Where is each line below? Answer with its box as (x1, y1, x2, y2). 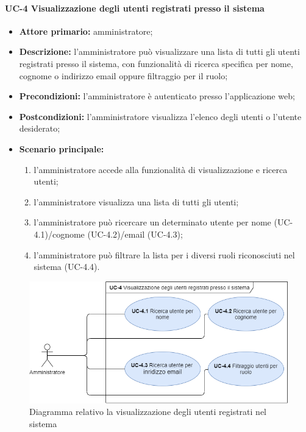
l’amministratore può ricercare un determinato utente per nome (34, 216, 271, 228)
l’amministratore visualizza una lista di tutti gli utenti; (34, 195, 239, 208)
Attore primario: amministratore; (19, 24, 153, 37)
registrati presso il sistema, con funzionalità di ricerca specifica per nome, (19, 57, 293, 69)
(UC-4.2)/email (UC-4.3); (87, 227, 183, 240)
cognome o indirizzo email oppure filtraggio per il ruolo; (19, 69, 228, 82)
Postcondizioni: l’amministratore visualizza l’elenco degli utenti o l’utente (19, 110, 302, 122)
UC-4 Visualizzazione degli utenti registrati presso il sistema (5, 1, 265, 14)
